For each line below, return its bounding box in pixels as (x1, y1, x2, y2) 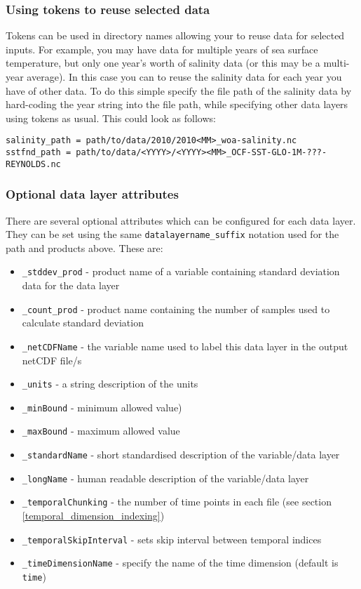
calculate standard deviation (22, 315, 144, 330)
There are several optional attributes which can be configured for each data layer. (6, 213, 356, 227)
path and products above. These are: (6, 240, 163, 255)
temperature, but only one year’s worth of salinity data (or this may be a (6, 55, 320, 70)
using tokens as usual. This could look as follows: (6, 110, 216, 125)
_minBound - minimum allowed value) (22, 399, 182, 414)
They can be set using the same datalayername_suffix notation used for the (6, 227, 339, 241)
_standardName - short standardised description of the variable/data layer (22, 447, 340, 462)
